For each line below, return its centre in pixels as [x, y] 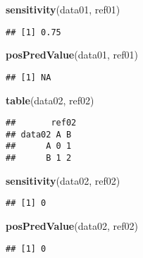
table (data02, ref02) [50, 100]
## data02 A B [39, 134]
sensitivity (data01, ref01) [63, 9]
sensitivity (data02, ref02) [63, 180]
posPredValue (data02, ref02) [72, 225]
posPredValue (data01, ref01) [72, 55]
